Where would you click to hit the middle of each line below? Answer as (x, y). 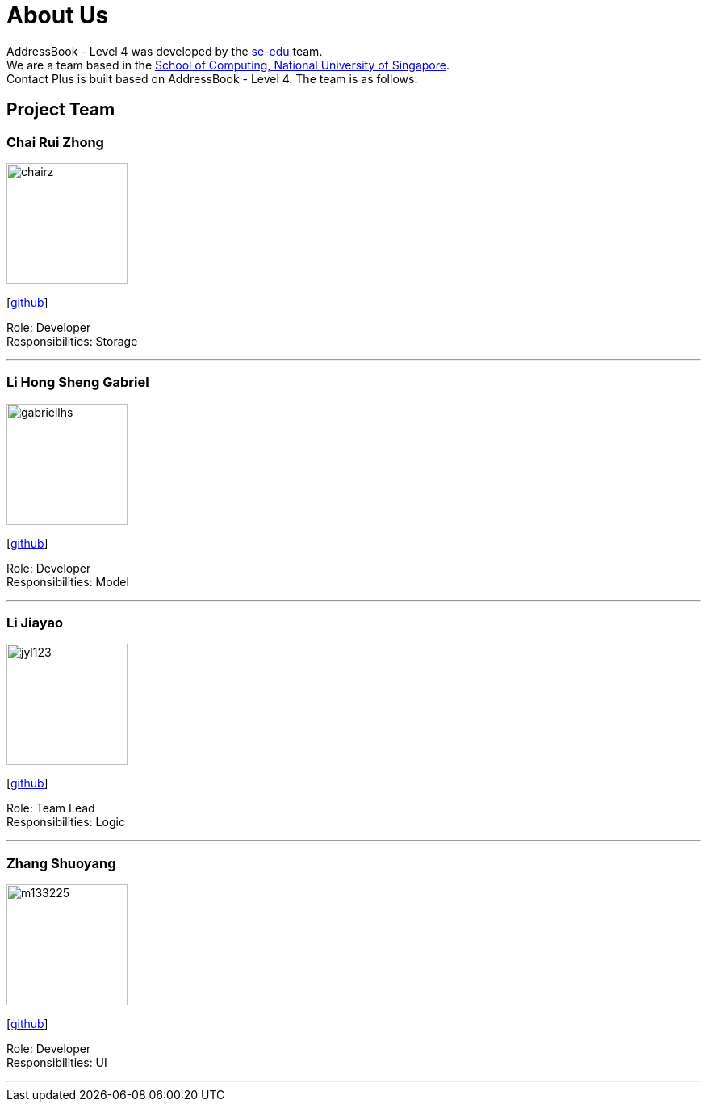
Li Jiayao (35, 623)
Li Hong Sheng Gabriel (78, 382)
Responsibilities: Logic (66, 822)
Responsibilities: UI (57, 1063)
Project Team (61, 110)
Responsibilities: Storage (72, 341)
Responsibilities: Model (68, 581)
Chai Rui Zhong (55, 142)
